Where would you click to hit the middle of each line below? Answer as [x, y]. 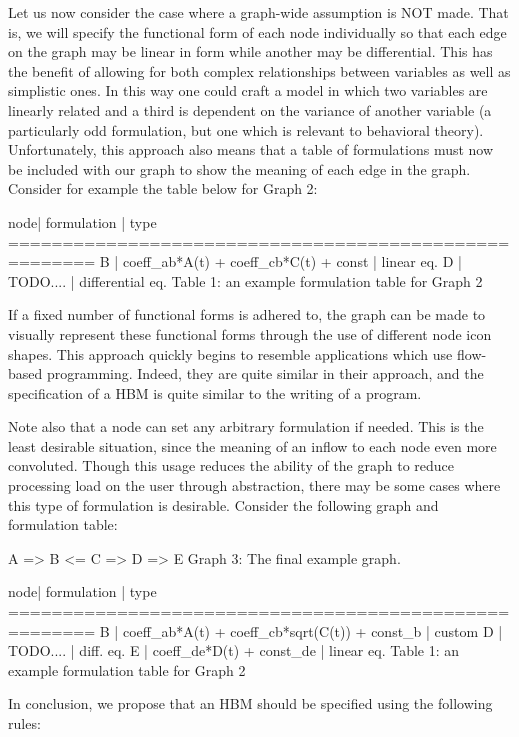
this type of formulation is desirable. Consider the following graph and [223, 504]
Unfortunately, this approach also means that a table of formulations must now [251, 149]
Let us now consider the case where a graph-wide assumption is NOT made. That [258, 12]
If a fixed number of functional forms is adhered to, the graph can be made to [247, 314]
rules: [24, 723]
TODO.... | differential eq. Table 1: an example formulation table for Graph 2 [245, 280]
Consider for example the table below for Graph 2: [163, 188]
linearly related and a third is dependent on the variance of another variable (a [250, 109]
